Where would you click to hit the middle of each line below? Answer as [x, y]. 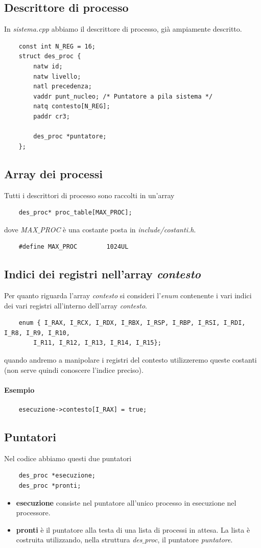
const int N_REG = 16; [57, 46]
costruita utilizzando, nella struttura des [79, 540]
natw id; [48, 66]
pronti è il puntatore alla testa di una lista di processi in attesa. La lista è [133, 529]
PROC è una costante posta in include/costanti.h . [118, 229]
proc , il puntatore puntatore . [189, 540]
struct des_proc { [50, 56]
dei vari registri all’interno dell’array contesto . [76, 305]
